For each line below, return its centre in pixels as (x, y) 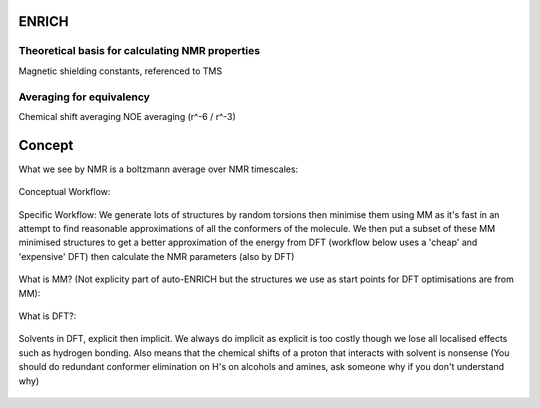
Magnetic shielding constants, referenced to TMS (120, 71)
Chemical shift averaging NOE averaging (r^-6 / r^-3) (127, 116)
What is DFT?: (47, 316)
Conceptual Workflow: (64, 192)
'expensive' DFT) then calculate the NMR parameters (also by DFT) (156, 256)
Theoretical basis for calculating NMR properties (139, 51)
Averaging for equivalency (84, 97)
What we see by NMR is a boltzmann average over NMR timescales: (158, 169)
